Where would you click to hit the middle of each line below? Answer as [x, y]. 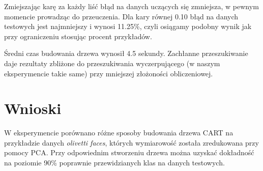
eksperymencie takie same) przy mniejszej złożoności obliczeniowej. [109, 73]
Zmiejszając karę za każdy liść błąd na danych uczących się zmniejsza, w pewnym [131, 6]
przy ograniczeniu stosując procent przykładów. [78, 36]
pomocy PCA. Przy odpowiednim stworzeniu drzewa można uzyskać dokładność [129, 152]
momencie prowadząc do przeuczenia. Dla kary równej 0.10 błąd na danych [121, 16]
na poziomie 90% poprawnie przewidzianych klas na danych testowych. [114, 163]
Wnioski [33, 108]
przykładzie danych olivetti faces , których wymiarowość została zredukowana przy [131, 142]
